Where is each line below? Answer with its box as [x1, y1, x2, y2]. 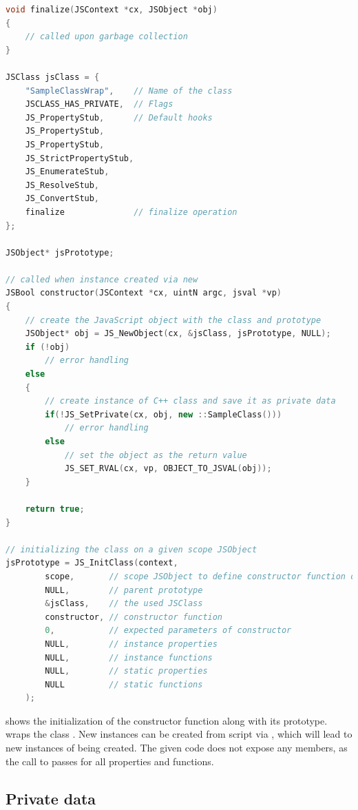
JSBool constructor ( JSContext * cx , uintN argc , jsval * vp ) [6, 288, 282, 298]
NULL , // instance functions [45, 652, 213, 663]
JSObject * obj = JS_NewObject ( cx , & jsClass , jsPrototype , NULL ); [25, 329, 331, 339]
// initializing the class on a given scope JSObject [6, 544, 257, 554]
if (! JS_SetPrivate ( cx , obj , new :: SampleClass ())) [45, 409, 282, 419]
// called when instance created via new [6, 274, 198, 284]
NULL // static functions [45, 679, 203, 689]
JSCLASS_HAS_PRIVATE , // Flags [25, 99, 173, 110]
